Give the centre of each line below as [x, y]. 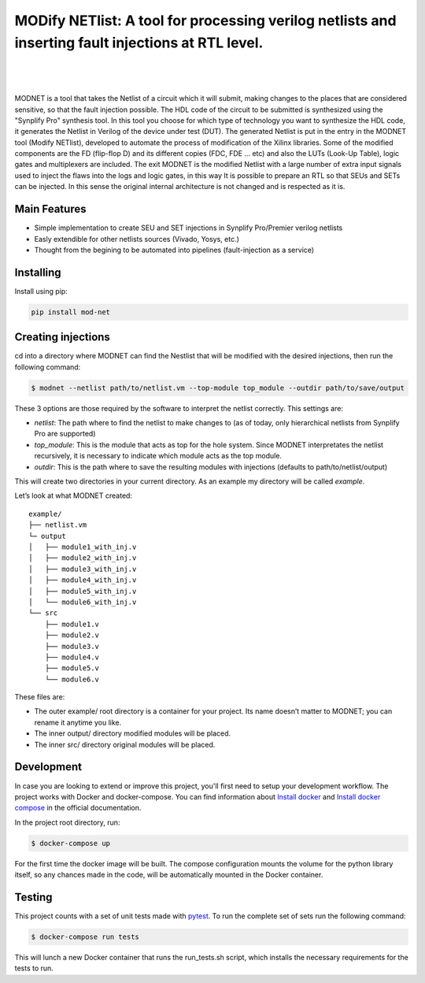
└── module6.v [72, 679]
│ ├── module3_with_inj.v [83, 569]
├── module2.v [72, 635]
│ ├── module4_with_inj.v [83, 580]
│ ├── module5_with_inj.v [83, 591]
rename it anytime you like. [78, 722]
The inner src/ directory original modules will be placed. [125, 744]
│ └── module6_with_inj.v [83, 602]
